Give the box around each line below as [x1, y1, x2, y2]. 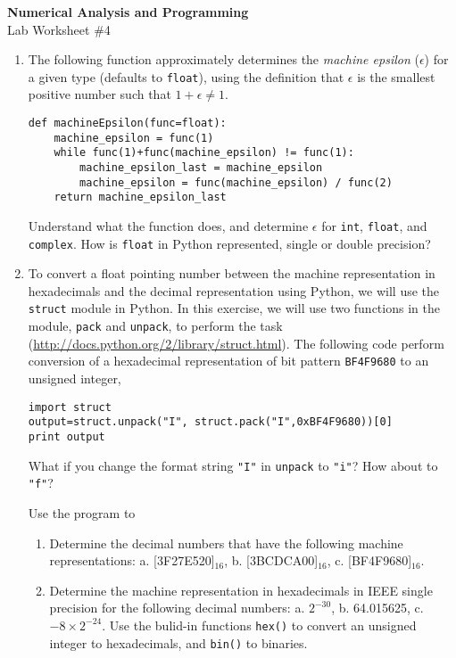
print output [28, 430, 105, 443]
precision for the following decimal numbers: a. [49, 598, 305, 617]
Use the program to [28, 503, 136, 522]
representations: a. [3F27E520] [49, 551, 215, 570]
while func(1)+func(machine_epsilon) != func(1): [54, 146, 354, 160]
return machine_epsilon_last [54, 191, 227, 204]
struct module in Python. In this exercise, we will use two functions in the [28, 299, 440, 317]
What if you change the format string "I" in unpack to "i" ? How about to [28, 456, 438, 474]
